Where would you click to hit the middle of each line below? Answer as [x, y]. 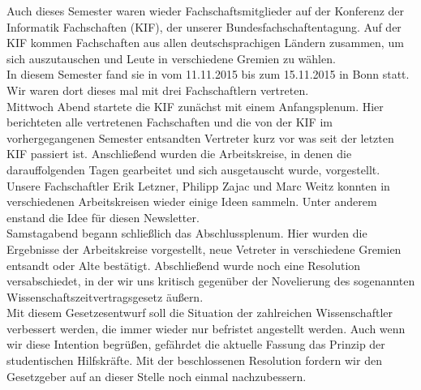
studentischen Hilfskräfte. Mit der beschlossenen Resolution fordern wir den [194, 360]
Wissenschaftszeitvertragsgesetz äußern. [105, 296]
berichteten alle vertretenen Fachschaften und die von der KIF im [170, 122]
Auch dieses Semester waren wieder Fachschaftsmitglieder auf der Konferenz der [206, 11]
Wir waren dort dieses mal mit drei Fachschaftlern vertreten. [158, 90]
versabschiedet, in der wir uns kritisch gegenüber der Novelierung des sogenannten [211, 281]
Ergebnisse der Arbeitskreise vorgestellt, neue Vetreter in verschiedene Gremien [204, 249]
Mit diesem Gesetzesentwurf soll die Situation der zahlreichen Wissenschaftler [200, 313]
